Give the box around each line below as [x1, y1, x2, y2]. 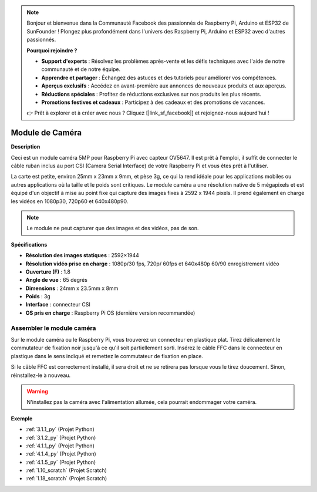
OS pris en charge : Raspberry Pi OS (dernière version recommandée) [25, 309, 195, 316]
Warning [26, 387, 48, 395]
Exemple [11, 415, 33, 422]
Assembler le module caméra [11, 323, 96, 332]
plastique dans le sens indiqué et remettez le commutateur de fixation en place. [11, 352, 204, 359]
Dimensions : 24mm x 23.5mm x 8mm [25, 285, 119, 292]
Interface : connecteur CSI [25, 301, 91, 308]
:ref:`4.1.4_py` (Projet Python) [25, 450, 96, 457]
